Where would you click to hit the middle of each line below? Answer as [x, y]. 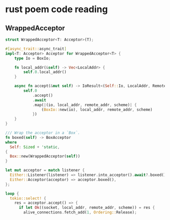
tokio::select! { [28, 198]
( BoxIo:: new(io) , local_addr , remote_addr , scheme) [97, 109]
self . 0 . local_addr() [45, 72]
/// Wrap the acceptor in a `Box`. [43, 133]
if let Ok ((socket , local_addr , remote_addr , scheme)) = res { [87, 208]
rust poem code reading [56, 9]
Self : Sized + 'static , [35, 147]
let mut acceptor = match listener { [45, 170]
